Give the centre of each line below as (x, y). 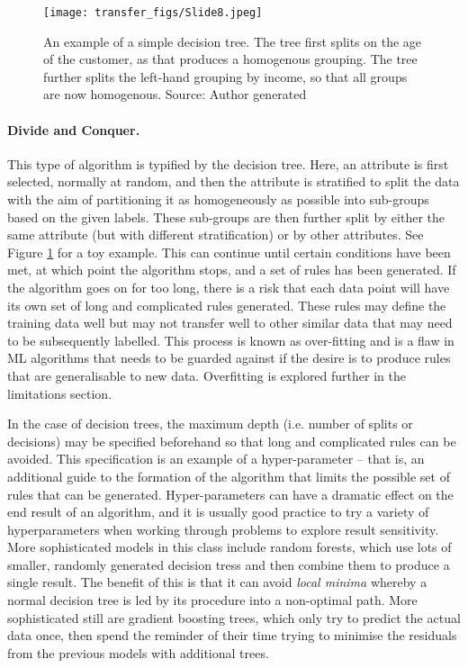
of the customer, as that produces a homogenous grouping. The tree (230, 59)
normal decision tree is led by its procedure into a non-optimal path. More (212, 600)
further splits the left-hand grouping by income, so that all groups (225, 76)
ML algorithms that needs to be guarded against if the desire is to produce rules (229, 358)
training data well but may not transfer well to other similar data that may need (230, 323)
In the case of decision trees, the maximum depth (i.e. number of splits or (210, 424)
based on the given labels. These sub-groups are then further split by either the (226, 217)
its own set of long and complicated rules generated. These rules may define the (227, 305)
